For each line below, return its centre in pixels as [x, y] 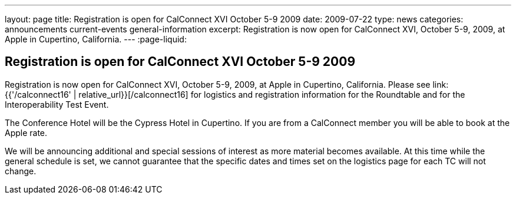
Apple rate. [26, 132]
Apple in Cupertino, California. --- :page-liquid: [96, 39]
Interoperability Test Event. [57, 104]
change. [21, 171]
